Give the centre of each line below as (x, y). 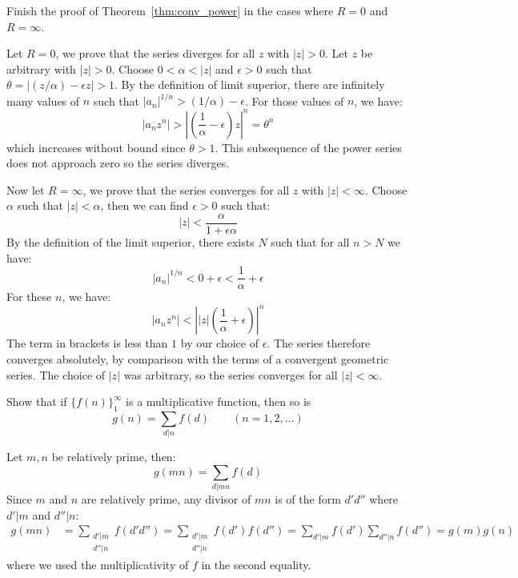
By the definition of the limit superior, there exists (131, 242)
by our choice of (219, 343)
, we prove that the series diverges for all (155, 53)
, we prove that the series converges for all (186, 189)
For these (29, 297)
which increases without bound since (96, 147)
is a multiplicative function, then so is (219, 401)
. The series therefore (319, 343)
